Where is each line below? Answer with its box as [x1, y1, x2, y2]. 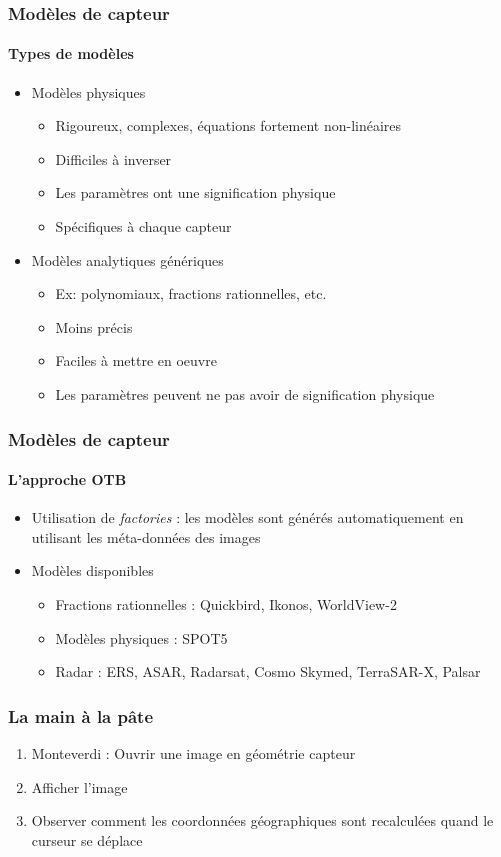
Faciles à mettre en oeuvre [55, 350, 217, 371]
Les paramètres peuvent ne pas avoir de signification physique [55, 383, 435, 404]
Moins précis [55, 316, 133, 337]
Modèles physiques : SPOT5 [55, 627, 228, 648]
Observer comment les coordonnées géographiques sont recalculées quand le [31, 810, 494, 831]
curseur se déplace [31, 829, 143, 850]
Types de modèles [8, 43, 134, 64]
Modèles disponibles [31, 560, 154, 581]
